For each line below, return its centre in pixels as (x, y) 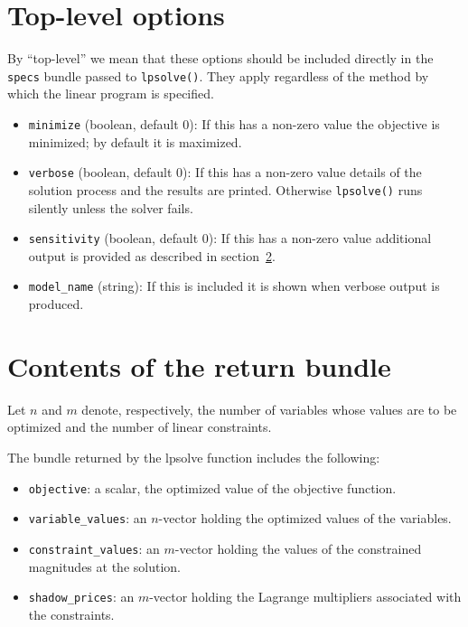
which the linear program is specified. (111, 94)
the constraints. (71, 614)
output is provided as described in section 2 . (152, 255)
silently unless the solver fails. (111, 207)
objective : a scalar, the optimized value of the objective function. (212, 487)
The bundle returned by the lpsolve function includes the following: (194, 457)
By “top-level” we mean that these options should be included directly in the (220, 58)
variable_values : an (88, 518)
